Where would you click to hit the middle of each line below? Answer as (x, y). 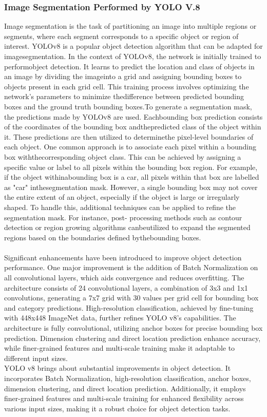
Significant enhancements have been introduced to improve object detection (123, 257)
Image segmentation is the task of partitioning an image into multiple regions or (130, 26)
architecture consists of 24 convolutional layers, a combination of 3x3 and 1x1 (126, 287)
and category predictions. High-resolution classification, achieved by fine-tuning (129, 307)
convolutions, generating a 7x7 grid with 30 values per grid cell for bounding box (131, 298)
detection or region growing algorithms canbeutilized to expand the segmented (127, 227)
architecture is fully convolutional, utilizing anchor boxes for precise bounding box (133, 328)
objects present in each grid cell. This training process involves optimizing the (127, 86)
